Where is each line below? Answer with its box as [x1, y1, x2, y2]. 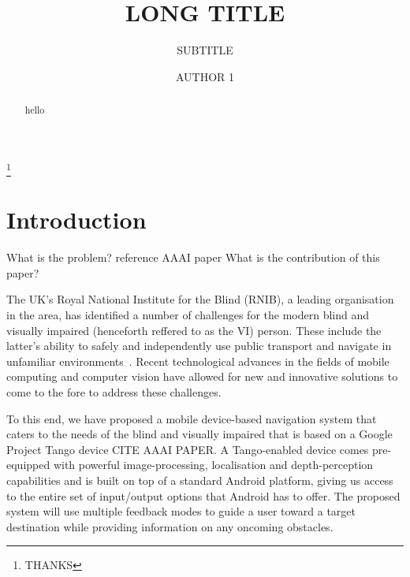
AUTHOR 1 [175, 68, 235, 84]
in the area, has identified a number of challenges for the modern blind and [6, 307, 370, 322]
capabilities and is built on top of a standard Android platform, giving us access [6, 471, 393, 488]
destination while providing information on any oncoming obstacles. [6, 518, 334, 534]
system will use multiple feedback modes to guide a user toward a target [6, 503, 356, 519]
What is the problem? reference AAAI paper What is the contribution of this [6, 249, 380, 266]
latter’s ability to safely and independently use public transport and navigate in [6, 337, 392, 354]
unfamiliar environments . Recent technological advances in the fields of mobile [6, 352, 389, 369]
